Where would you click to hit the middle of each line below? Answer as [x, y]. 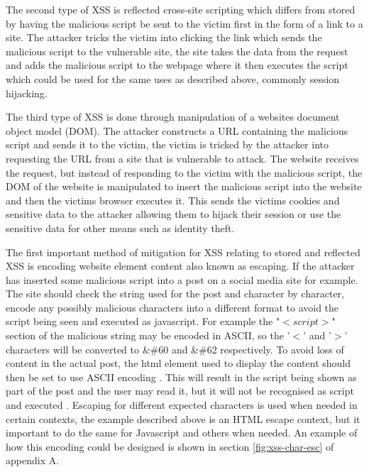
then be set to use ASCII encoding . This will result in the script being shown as [181, 377]
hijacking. [27, 93]
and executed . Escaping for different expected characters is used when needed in [182, 405]
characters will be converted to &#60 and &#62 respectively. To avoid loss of [175, 349]
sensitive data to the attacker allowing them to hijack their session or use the [174, 214]
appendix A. [33, 460]
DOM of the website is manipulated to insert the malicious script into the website [184, 186]
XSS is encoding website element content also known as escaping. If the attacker [180, 266]
